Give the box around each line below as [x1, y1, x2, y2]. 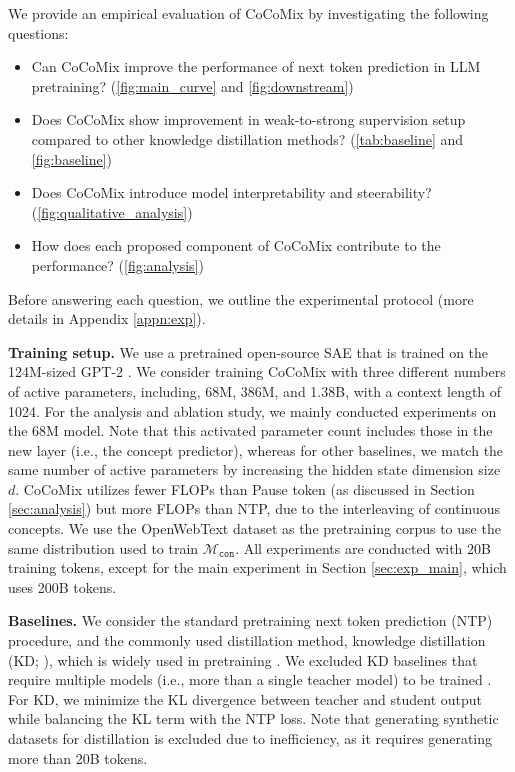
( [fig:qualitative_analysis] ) [31, 201, 193, 222]
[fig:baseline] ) [31, 148, 113, 169]
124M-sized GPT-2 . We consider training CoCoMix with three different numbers [8, 361, 506, 382]
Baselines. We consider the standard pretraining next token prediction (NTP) [8, 610, 493, 631]
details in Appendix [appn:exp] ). [8, 308, 206, 329]
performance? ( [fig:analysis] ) [31, 254, 204, 275]
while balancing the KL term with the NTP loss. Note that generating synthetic [8, 708, 499, 729]
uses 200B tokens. [8, 576, 117, 597]
